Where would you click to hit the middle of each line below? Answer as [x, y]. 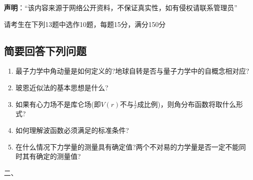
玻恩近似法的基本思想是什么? [62, 87]
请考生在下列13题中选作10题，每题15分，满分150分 [85, 24]
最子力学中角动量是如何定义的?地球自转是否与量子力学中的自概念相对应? [132, 71]
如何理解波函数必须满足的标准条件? [72, 130]
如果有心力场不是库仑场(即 [58, 104]
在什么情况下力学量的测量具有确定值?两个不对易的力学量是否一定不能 [127, 146]
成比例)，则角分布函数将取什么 [187, 104]
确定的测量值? [58, 156]
